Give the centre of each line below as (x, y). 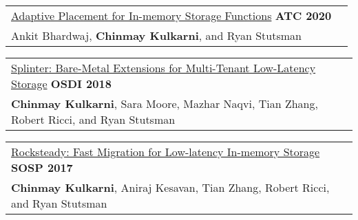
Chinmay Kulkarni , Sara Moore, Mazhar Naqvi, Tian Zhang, (165, 103)
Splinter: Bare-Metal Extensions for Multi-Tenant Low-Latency (164, 68)
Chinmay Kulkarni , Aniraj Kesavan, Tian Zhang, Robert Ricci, (170, 187)
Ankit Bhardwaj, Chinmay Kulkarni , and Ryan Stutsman (156, 35)
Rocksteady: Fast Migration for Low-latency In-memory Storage (166, 152)
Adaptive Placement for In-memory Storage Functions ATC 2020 (171, 15)
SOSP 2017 (42, 167)
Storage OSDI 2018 (61, 84)
